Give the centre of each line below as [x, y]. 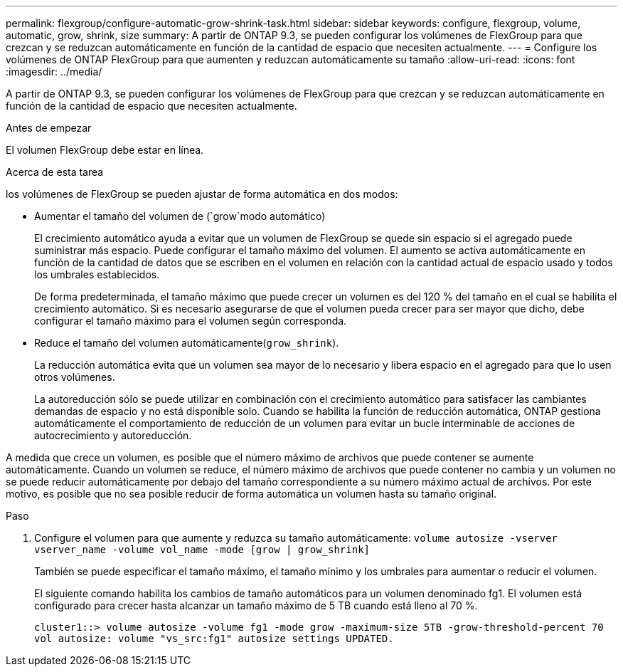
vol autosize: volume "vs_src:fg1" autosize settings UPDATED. [214, 639]
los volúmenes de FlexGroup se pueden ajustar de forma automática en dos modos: [202, 194]
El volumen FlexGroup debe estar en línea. [105, 150]
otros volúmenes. [75, 377]
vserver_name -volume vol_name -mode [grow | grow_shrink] [202, 550]
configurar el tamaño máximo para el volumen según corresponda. [191, 321]
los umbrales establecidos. [97, 274]
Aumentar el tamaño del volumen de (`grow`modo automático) [180, 216]
